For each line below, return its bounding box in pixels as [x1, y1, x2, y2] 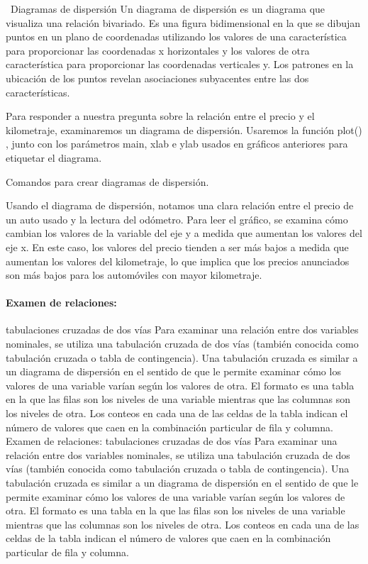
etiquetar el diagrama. [6, 150, 102, 165]
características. [6, 84, 70, 99]
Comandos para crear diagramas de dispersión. [6, 174, 209, 189]
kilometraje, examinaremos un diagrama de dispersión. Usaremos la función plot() [6, 122, 362, 137]
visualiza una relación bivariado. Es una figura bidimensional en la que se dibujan [6, 15, 361, 30]
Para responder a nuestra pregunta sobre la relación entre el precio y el [6, 109, 315, 123]
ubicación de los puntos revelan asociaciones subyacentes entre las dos [6, 70, 309, 85]
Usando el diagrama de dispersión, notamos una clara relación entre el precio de [6, 198, 354, 213]
